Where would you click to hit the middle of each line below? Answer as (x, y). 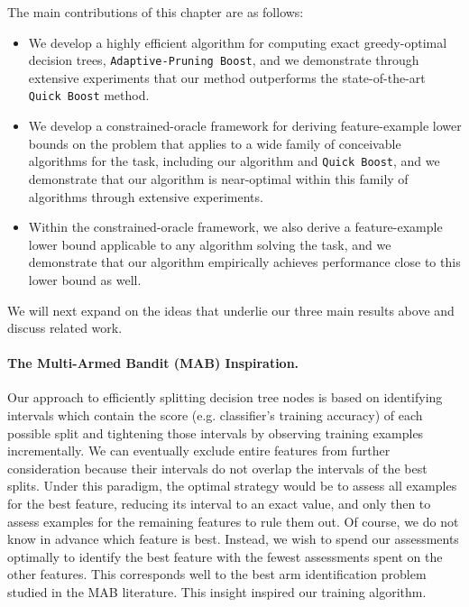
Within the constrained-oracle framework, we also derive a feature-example (235, 227)
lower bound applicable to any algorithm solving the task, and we (210, 244)
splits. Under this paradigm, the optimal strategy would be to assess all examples (232, 486)
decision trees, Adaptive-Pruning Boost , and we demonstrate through (224, 60)
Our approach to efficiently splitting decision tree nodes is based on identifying (225, 397)
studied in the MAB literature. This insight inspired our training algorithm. (217, 592)
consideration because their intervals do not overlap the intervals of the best (217, 468)
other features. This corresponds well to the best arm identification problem (217, 574)
